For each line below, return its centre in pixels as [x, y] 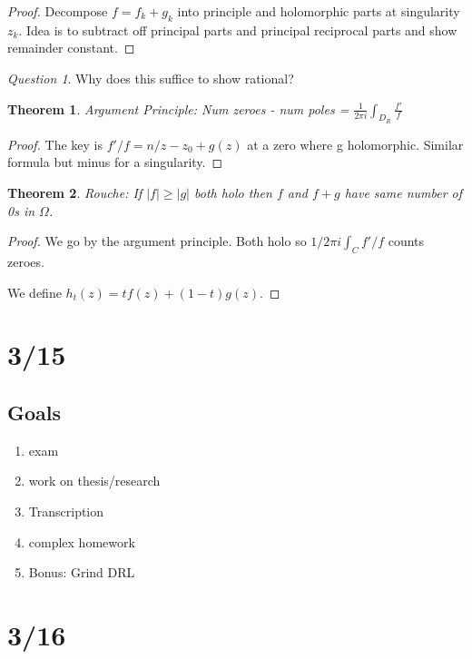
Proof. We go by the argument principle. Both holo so [157, 241]
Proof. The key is [55, 144]
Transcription [66, 511]
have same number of [403, 192]
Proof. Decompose [58, 11]
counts [406, 241]
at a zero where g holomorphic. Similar [355, 144]
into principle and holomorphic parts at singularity [319, 11]
